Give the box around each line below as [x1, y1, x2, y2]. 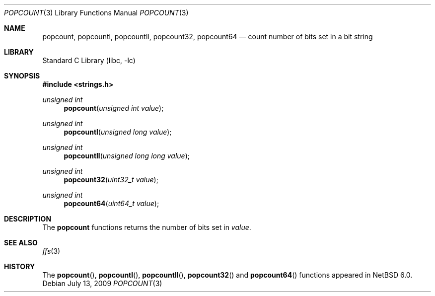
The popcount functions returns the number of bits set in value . [42, 223, 251, 231]
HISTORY [4, 262, 35, 271]
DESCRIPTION [4, 215, 52, 223]
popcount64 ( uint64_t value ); [64, 199, 159, 208]
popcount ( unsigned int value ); [64, 104, 164, 112]
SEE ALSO [4, 238, 38, 247]
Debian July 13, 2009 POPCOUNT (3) [42, 279, 162, 288]
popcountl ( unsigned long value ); [64, 128, 172, 136]
